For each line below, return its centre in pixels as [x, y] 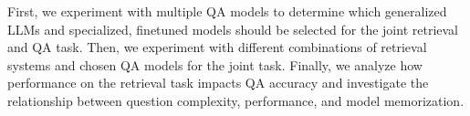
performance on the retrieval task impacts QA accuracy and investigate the [218, 83]
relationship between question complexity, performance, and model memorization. [236, 100]
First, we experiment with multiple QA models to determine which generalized [227, 11]
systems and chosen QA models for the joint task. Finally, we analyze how [215, 64]
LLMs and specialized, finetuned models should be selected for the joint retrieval [233, 29]
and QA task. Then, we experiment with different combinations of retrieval [217, 47]
